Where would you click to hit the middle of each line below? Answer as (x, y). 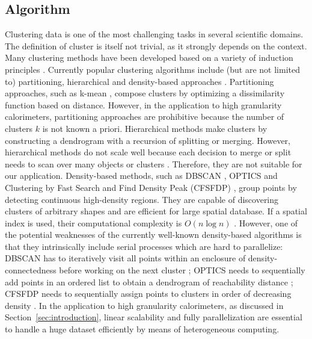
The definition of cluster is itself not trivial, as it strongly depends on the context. (156, 45)
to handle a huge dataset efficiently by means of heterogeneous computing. (142, 329)
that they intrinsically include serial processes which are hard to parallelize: (144, 246)
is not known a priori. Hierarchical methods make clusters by (155, 128)
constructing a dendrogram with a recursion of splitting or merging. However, (148, 140)
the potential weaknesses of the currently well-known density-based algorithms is (153, 235)
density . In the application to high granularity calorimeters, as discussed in (144, 305)
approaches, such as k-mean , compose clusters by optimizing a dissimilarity (145, 93)
